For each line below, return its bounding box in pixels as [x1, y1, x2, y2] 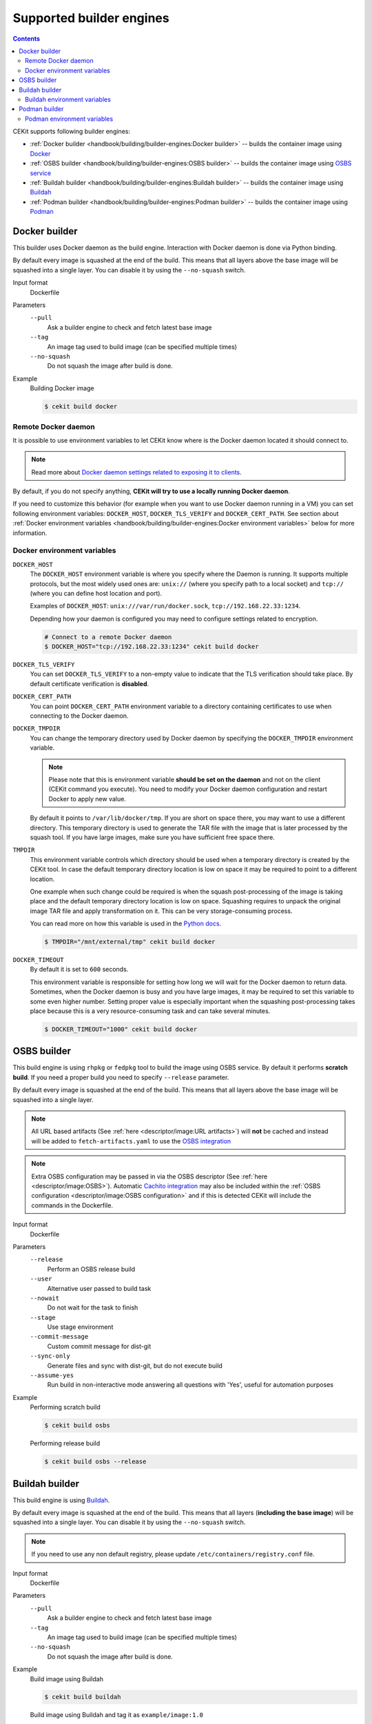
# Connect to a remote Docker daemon [44, 633, 172, 641]
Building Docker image [30, 384, 94, 392]
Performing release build [30, 1439, 101, 1447]
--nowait [30, 1294, 60, 1302]
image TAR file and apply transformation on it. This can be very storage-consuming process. [30, 907, 293, 915]
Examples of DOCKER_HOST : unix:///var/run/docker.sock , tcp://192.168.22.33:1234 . [30, 602, 301, 610]
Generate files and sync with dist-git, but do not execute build [47, 1361, 223, 1370]
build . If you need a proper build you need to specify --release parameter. [12, 1073, 229, 1081]
